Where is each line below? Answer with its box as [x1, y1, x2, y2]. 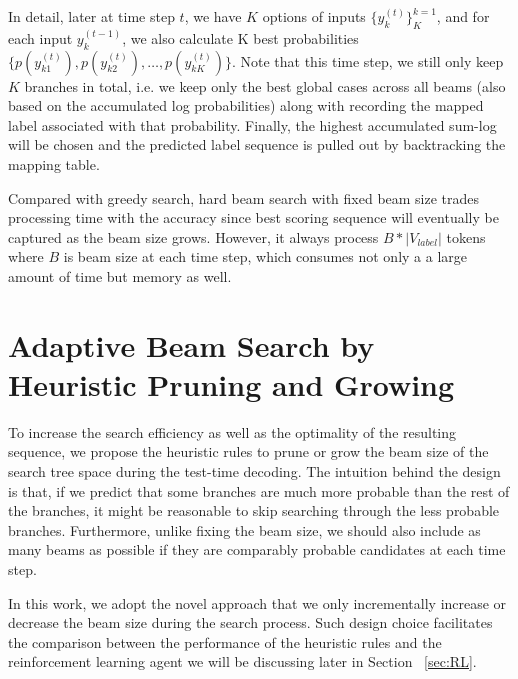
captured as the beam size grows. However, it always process [8, 226, 379, 247]
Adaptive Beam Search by [8, 324, 375, 365]
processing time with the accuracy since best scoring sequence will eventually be [8, 207, 499, 228]
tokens [446, 226, 486, 247]
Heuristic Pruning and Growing [8, 363, 455, 404]
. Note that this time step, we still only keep [231, 50, 504, 71]
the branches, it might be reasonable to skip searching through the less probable [8, 500, 500, 521]
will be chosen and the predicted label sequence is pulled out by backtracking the [8, 134, 506, 155]
